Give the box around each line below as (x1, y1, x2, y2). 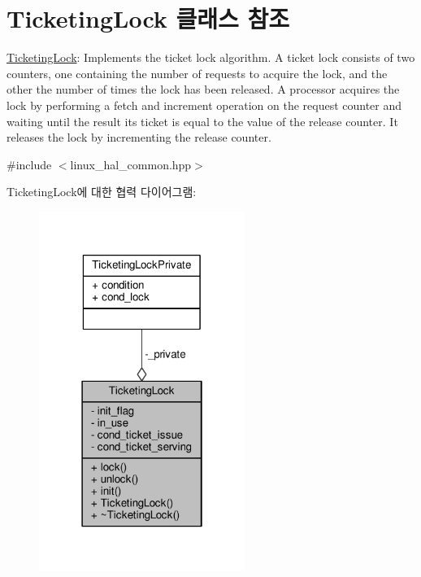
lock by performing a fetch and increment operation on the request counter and (7, 96, 402, 113)
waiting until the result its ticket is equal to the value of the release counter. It (7, 112, 398, 129)
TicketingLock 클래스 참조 (7, 2, 290, 35)
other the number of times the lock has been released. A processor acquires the (7, 81, 400, 98)
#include (7, 155, 52, 173)
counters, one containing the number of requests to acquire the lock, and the (7, 64, 388, 81)
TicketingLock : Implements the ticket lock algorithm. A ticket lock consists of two (7, 49, 415, 66)
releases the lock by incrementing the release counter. (7, 129, 271, 146)
